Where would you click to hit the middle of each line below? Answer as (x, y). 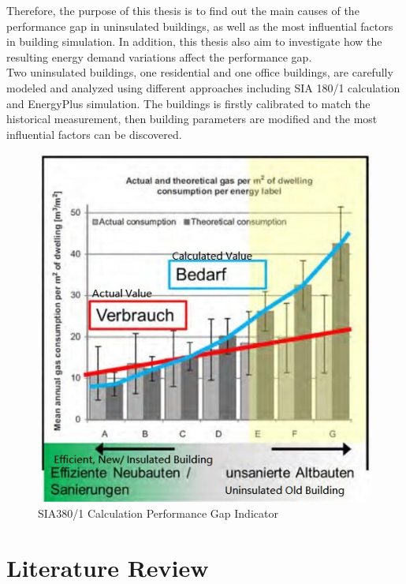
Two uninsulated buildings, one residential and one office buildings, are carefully (200, 72)
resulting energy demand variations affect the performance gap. (159, 56)
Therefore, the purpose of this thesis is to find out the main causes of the (183, 10)
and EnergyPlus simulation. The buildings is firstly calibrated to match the (188, 103)
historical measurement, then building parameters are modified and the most (192, 119)
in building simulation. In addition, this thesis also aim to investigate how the (194, 41)
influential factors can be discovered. (94, 134)
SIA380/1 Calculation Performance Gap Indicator (158, 513)
